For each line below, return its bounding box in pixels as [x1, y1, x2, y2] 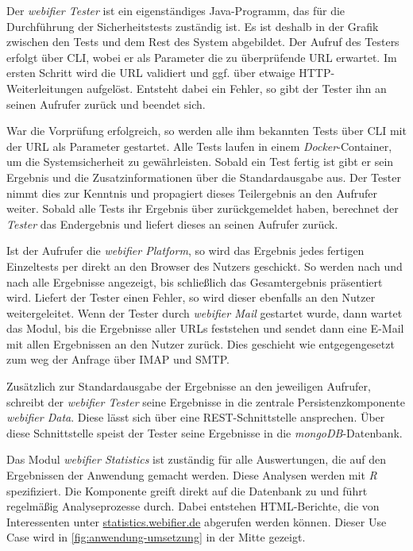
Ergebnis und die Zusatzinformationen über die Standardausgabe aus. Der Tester [6, 168, 401, 185]
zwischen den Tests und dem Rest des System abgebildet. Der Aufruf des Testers [6, 33, 399, 50]
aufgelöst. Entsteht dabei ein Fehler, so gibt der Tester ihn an [87, 79, 387, 96]
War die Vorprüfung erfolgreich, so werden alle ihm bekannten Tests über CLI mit [6, 122, 407, 139]
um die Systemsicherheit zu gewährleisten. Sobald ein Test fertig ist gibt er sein [6, 153, 394, 170]
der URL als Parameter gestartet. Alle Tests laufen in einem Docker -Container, [6, 137, 392, 154]
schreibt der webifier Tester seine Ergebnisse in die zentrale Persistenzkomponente [6, 393, 405, 410]
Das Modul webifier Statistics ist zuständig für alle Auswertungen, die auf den [6, 451, 386, 468]
